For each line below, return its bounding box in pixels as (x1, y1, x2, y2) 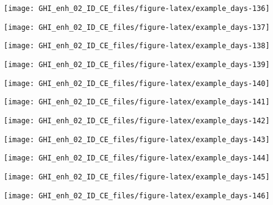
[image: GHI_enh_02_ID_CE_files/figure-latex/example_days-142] (4, 116, 270, 125)
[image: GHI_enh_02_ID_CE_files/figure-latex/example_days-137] (4, 23, 270, 32)
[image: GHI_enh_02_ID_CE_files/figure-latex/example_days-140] (4, 79, 270, 88)
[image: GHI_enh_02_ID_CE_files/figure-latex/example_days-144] (4, 154, 270, 163)
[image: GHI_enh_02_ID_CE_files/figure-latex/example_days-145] (4, 172, 270, 181)
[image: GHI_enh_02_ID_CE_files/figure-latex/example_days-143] (4, 135, 270, 144)
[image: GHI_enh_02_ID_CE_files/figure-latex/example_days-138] (4, 41, 270, 51)
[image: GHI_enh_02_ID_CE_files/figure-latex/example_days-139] (4, 60, 270, 69)
